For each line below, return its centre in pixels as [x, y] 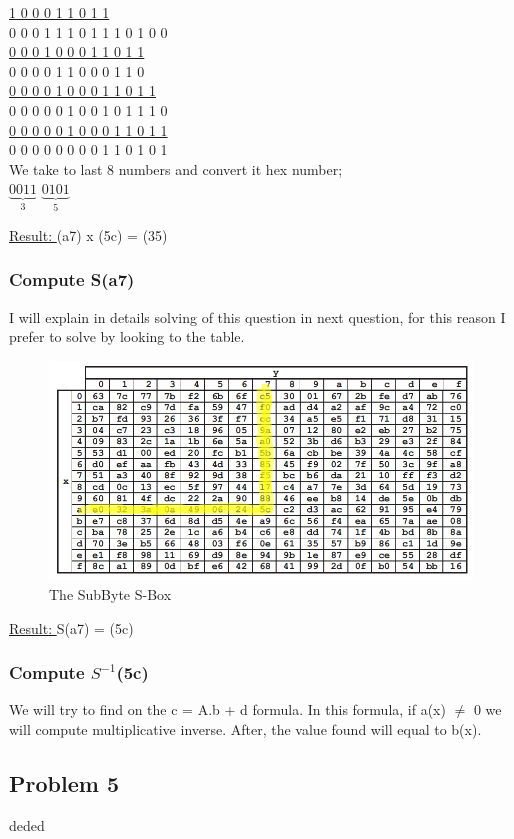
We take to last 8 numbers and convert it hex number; [176, 168]
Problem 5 [64, 782]
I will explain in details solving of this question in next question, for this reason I [257, 316]
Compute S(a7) [72, 279]
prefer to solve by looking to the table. [127, 336]
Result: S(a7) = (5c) [71, 627]
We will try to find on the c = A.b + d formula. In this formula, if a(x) [227, 709]
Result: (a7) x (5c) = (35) [88, 234]
